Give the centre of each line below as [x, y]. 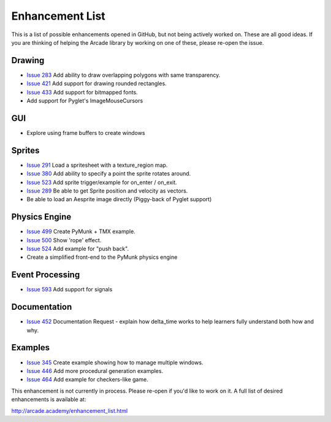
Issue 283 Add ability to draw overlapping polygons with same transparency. [124, 75]
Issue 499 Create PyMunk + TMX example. [81, 232]
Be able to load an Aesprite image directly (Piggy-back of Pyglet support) [119, 199]
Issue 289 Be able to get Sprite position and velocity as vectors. [107, 191]
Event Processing [46, 275]
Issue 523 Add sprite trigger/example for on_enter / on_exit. [102, 182]
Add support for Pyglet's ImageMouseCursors [85, 101]
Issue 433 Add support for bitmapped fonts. [82, 92]
